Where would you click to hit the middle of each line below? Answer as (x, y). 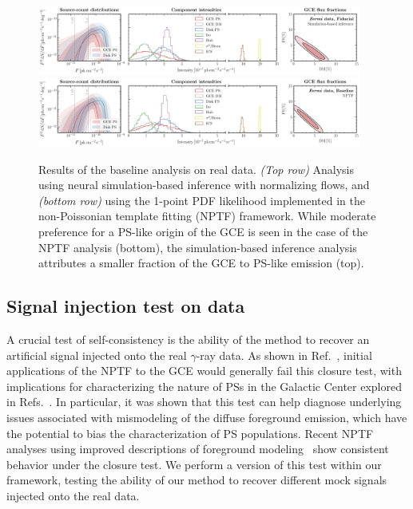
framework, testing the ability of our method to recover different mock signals (197, 480)
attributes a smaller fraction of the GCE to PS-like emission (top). (201, 263)
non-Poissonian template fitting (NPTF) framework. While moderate (207, 216)
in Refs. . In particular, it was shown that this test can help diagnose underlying (204, 402)
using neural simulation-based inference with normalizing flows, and (204, 185)
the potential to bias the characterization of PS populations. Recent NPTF (190, 433)
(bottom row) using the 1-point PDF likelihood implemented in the (202, 200)
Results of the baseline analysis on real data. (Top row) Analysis (197, 169)
